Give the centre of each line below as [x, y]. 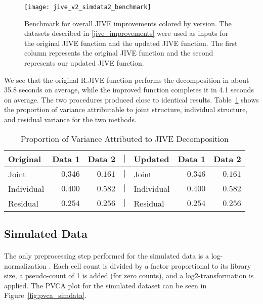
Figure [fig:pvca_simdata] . [46, 295]
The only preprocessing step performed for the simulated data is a [107, 255]
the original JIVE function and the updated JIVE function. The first [131, 43]
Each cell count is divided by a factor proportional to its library [152, 265]
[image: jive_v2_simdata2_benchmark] [88, 7]
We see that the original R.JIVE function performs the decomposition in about [127, 80]
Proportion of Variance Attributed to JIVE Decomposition [124, 138]
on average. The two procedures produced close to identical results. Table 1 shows [131, 99]
